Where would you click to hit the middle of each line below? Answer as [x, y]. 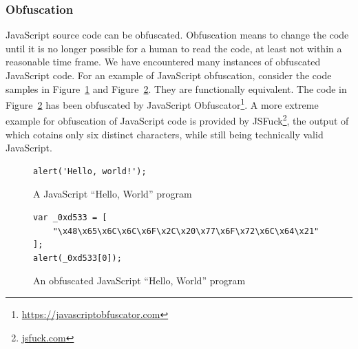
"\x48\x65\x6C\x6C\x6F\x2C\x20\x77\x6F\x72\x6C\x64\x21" [186, 231]
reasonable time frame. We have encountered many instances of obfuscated [163, 62]
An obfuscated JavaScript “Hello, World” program [139, 281]
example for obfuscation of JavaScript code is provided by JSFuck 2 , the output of [177, 120]
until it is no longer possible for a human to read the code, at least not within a [174, 48]
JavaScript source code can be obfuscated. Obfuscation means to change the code [177, 35]
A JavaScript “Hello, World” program [113, 194]
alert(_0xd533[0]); [77, 258]
